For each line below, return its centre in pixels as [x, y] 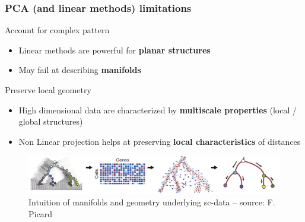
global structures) [51, 121]
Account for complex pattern [57, 30]
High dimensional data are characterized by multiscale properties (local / [158, 110]
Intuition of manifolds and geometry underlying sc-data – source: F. [152, 202]
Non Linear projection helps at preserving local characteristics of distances [160, 141]
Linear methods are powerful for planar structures [115, 50]
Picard [40, 213]
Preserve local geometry [48, 90]
